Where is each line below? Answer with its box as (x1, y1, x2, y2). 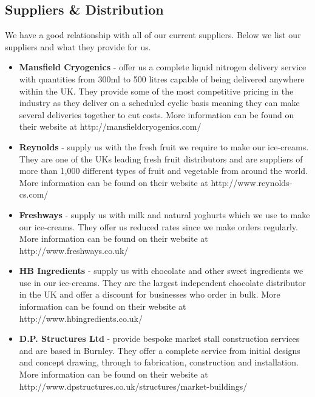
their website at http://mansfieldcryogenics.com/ (19, 120, 202, 133)
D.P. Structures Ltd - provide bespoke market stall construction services (19, 332, 300, 345)
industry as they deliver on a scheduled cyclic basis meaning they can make (19, 96, 300, 109)
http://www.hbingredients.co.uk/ (19, 312, 143, 324)
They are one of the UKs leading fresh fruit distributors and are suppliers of (19, 152, 303, 165)
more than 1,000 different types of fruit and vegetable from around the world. (19, 164, 308, 177)
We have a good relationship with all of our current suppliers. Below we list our (5, 28, 301, 41)
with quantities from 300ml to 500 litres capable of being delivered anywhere (19, 72, 305, 85)
